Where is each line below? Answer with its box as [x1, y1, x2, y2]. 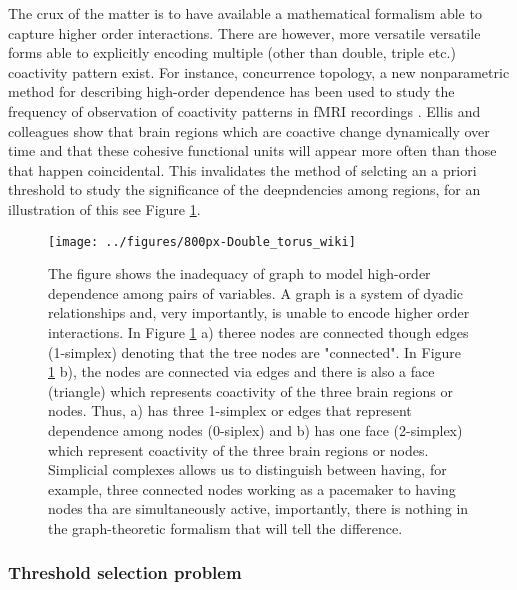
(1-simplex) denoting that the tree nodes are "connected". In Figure [48, 341, 462, 362]
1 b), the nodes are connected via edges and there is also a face [48, 361, 435, 382]
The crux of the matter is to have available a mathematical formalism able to [8, 3, 482, 23]
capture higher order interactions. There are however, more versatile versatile [8, 22, 481, 43]
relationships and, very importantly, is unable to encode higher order [48, 302, 470, 323]
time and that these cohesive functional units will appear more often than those [8, 140, 497, 161]
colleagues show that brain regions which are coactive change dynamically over [8, 120, 490, 141]
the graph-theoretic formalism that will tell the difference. [48, 517, 403, 538]
